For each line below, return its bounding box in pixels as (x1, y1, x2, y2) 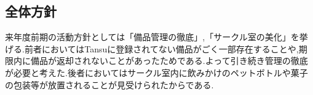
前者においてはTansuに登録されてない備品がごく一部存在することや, (24, 42, 299, 55)
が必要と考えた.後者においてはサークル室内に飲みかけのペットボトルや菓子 (5, 66, 308, 79)
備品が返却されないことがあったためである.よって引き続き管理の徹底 (30, 54, 308, 67)
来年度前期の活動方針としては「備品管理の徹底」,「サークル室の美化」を (5, 30, 299, 43)
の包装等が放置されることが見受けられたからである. (5, 78, 214, 91)
